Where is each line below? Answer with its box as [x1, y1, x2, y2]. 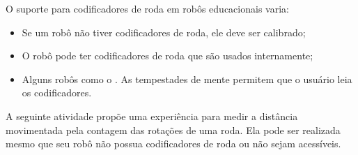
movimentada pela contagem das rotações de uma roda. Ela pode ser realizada [6, 122, 341, 137]
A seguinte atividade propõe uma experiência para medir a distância [6, 108, 298, 123]
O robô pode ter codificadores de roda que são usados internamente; [22, 48, 313, 63]
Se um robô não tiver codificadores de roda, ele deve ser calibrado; [22, 24, 306, 39]
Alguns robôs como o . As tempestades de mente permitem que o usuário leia [22, 71, 352, 86]
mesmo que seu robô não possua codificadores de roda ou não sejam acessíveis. [6, 136, 341, 151]
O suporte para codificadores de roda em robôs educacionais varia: [6, 1, 289, 15]
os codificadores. [22, 85, 92, 100]
